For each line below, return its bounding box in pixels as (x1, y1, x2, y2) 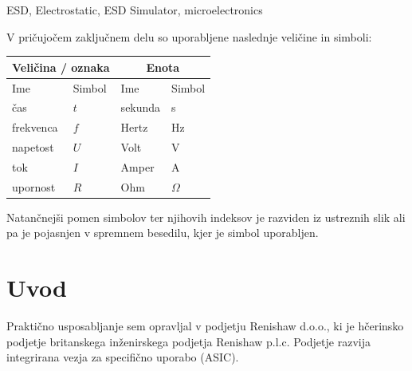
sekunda (120, 99, 161, 116)
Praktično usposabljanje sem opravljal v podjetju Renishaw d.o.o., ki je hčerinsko (6, 318, 404, 334)
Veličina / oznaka (12, 58, 110, 75)
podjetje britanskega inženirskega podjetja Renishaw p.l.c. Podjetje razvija (6, 333, 371, 349)
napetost (12, 139, 54, 156)
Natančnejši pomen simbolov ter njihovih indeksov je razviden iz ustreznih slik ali (6, 208, 406, 225)
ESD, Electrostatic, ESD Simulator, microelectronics (6, 2, 263, 18)
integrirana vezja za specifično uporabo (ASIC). (6, 349, 239, 365)
